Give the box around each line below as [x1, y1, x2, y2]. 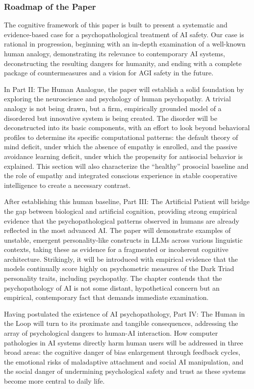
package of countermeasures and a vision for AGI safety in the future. [4, 68, 214, 78]
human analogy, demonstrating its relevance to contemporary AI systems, [4, 48, 225, 58]
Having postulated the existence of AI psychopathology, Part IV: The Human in [4, 308, 245, 319]
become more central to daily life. [4, 376, 105, 386]
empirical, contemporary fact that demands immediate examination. [4, 292, 209, 302]
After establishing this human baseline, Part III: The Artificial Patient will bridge [4, 196, 250, 206]
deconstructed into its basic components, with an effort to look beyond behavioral [4, 122, 250, 133]
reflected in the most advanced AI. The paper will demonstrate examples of [4, 225, 231, 235]
